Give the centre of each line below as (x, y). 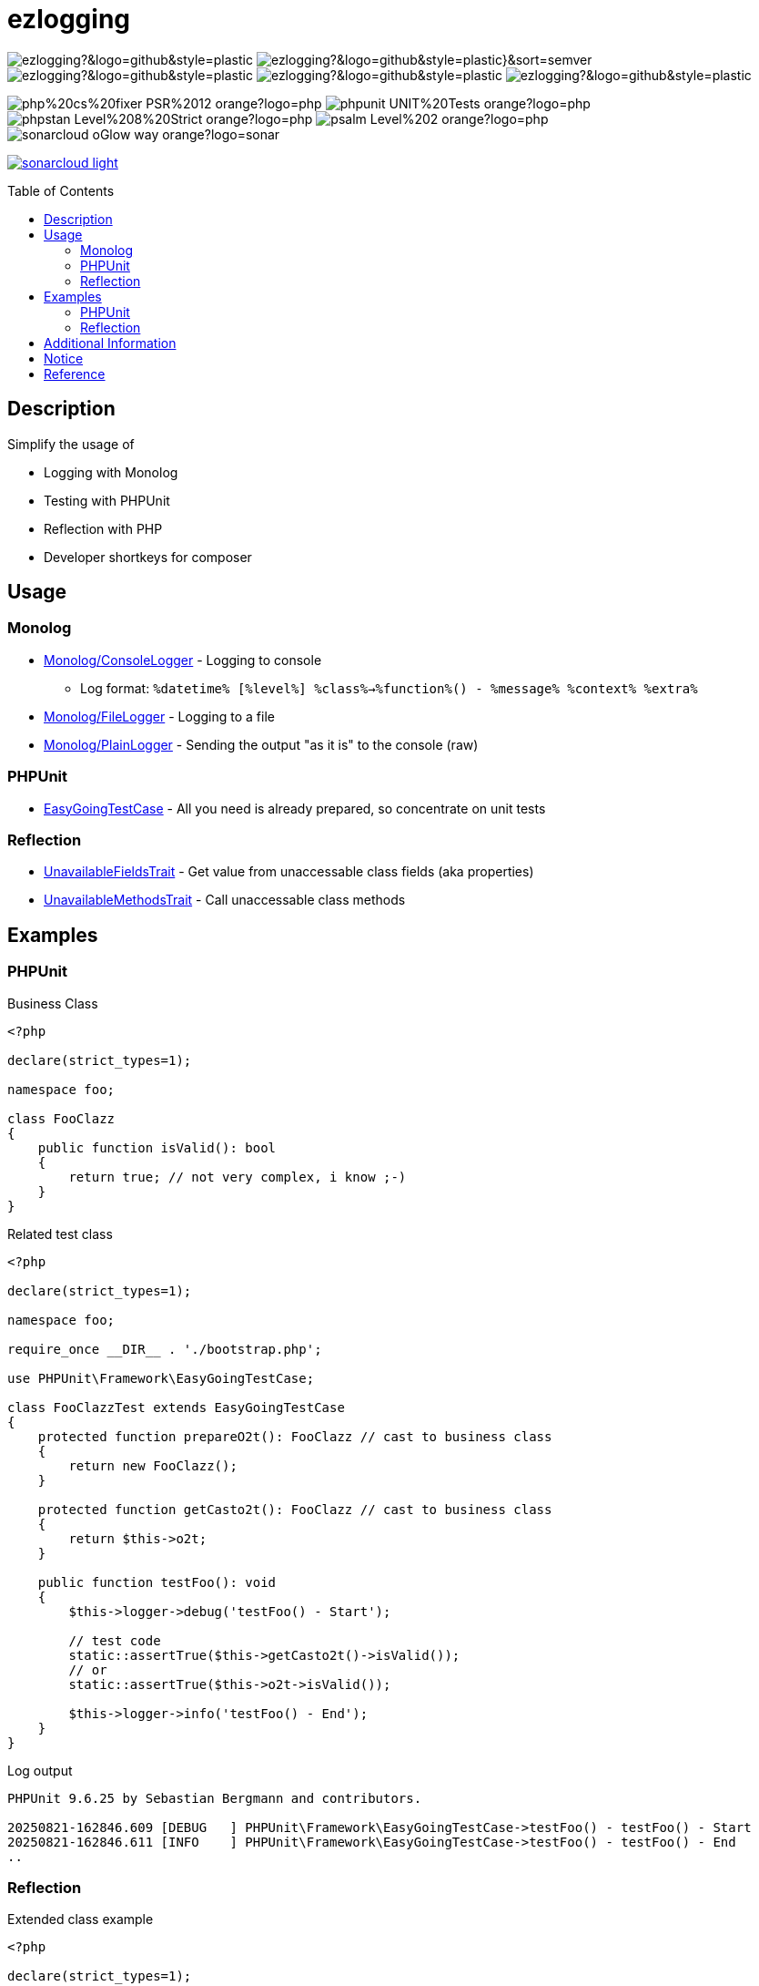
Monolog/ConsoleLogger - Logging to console (183, 660)
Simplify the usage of (71, 444)
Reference (75, 374)
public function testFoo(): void (157, 1582)
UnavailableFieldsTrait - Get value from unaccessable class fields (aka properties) (289, 872)
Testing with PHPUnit (107, 500)
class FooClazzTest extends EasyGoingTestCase (176, 1407)
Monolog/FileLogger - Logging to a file (159, 716)
